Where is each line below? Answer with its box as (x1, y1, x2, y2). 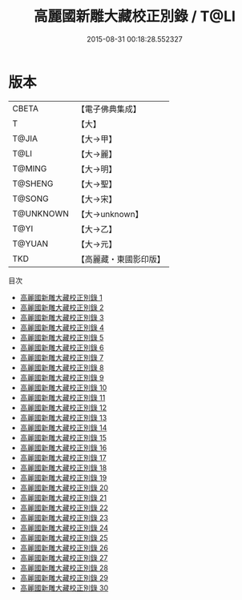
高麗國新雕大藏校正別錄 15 (19, 433, 107, 442)
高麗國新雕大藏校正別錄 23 (19, 513, 108, 522)
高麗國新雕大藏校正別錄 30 (19, 582, 109, 593)
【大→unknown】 (76, 208, 143, 219)
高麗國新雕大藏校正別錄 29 (19, 573, 108, 582)
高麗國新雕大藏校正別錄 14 (19, 422, 107, 433)
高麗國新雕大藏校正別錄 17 (19, 453, 107, 462)
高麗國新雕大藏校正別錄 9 (19, 372, 104, 382)
